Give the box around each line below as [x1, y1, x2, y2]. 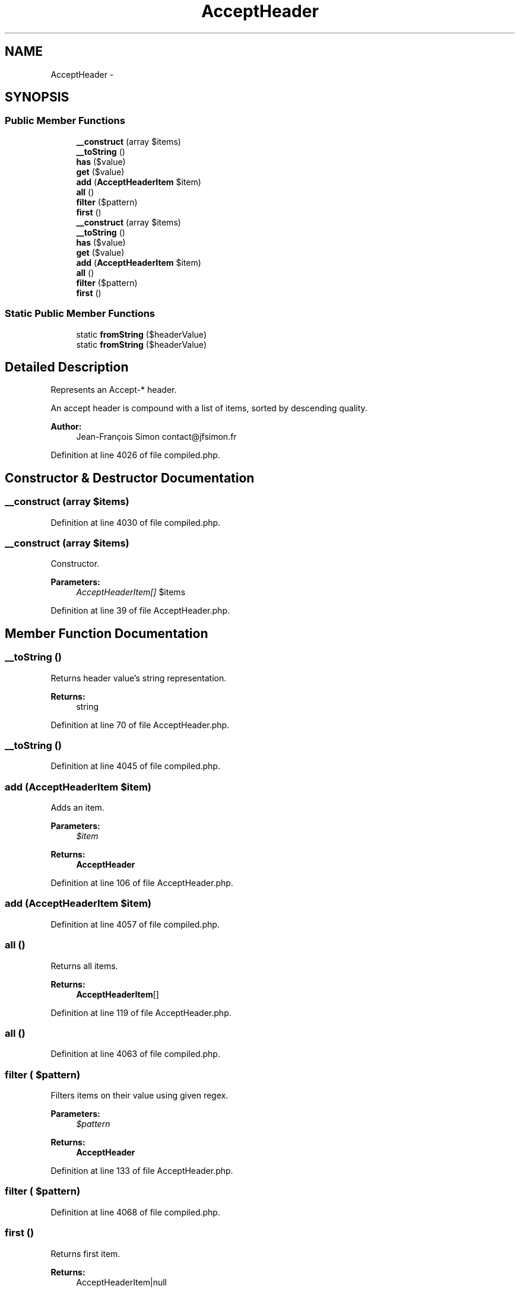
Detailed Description [5, 359, 129, 374]
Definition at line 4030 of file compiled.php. [50, 517, 221, 528]
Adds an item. [50, 802, 104, 813]
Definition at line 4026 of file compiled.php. [50, 450, 220, 461]
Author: [50, 421, 82, 432]
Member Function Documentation [5, 626, 208, 641]
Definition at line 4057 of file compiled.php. [50, 919, 220, 929]
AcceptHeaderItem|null [76, 1277, 167, 1287]
